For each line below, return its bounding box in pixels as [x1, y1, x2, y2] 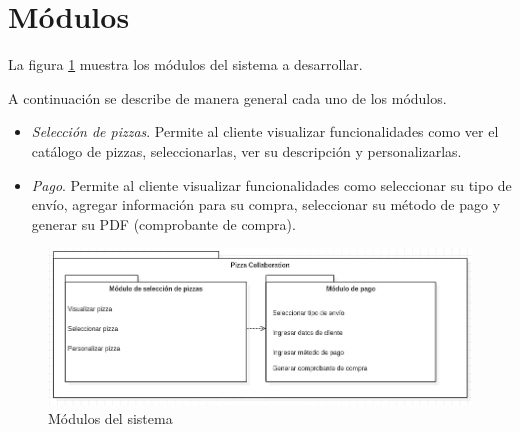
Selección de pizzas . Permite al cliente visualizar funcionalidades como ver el [31, 121, 499, 142]
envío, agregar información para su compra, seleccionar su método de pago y [31, 194, 501, 215]
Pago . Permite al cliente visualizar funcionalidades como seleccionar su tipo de [31, 174, 512, 195]
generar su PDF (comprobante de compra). [31, 213, 296, 234]
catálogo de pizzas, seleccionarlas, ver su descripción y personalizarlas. [31, 140, 462, 161]
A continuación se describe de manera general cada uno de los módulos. [8, 87, 447, 108]
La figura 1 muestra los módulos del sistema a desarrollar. [8, 54, 363, 75]
